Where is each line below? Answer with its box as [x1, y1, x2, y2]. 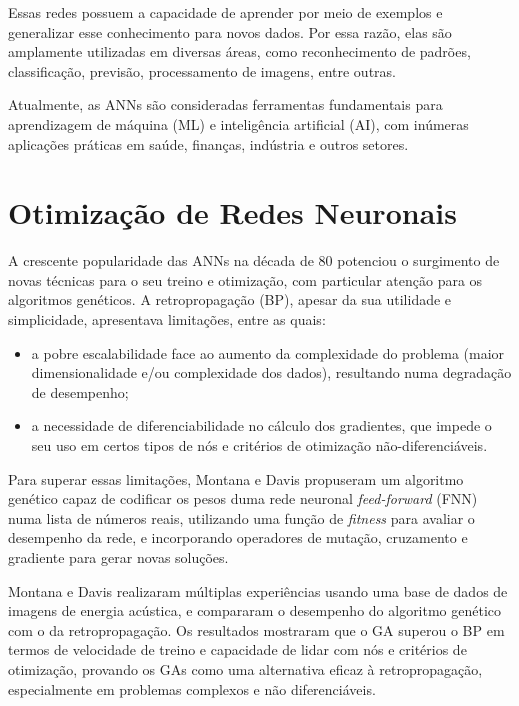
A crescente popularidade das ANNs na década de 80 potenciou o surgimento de [8, 250, 500, 271]
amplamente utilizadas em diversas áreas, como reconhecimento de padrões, [8, 41, 471, 62]
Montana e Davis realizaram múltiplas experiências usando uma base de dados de [8, 580, 508, 601]
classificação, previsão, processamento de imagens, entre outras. [8, 60, 396, 81]
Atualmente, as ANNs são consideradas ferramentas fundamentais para [8, 94, 443, 115]
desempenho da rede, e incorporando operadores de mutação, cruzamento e [8, 527, 468, 548]
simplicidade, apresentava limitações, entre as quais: [8, 309, 326, 330]
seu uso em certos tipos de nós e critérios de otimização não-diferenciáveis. [31, 435, 488, 456]
